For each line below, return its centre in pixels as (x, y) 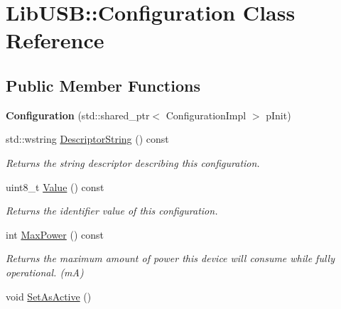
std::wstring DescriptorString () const (87, 139)
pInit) (278, 115)
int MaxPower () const (55, 234)
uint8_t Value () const (55, 186)
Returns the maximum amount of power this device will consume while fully (170, 258)
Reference (55, 40)
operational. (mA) (45, 272)
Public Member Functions (103, 85)
